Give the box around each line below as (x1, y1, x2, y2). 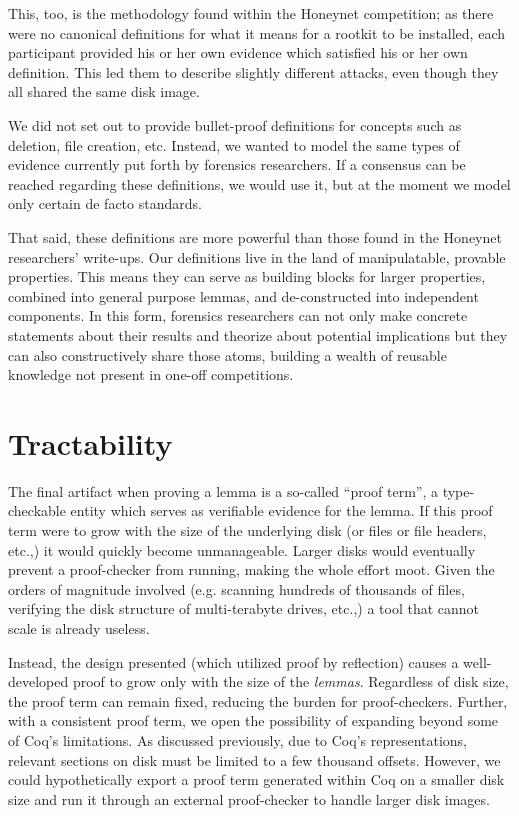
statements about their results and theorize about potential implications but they (8, 324, 508, 345)
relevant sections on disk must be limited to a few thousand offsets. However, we (8, 749, 501, 770)
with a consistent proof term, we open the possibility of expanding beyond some (8, 710, 499, 731)
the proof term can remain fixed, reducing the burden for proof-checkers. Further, (8, 690, 508, 711)
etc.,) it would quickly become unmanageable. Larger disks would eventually (8, 539, 476, 560)
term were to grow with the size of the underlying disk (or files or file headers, (8, 520, 487, 540)
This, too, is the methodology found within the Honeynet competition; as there (8, 3, 494, 23)
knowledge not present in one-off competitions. (8, 364, 294, 385)
